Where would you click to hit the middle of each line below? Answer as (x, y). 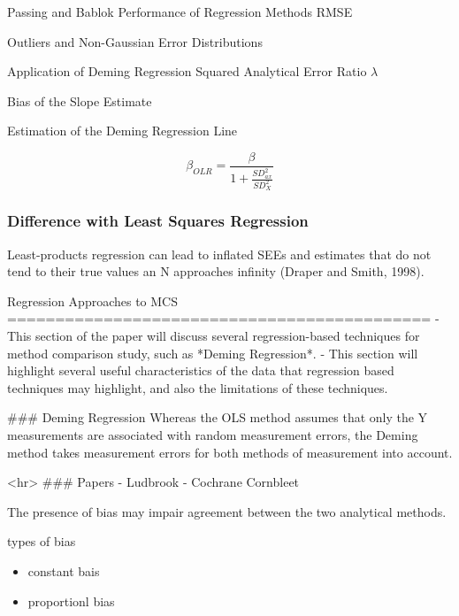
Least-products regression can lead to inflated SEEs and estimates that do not (219, 254)
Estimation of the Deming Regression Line (122, 131)
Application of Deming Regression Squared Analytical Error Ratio (187, 71)
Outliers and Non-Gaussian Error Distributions (135, 41)
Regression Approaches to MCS (92, 300)
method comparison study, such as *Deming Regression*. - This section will (213, 353)
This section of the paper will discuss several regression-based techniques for (214, 336)
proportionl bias (71, 601)
